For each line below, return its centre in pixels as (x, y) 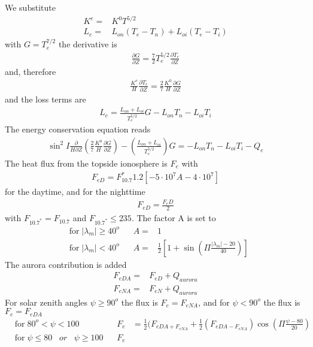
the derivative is (88, 44)
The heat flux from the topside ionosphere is (86, 163)
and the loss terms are (45, 99)
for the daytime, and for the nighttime (75, 191)
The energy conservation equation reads (78, 129)
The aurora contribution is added (66, 264)
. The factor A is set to (174, 218)
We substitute (30, 7)
